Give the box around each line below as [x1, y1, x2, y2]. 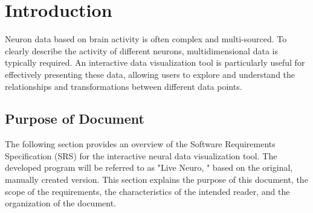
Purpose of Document [5, 109, 144, 128]
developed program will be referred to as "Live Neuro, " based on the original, [5, 161, 293, 174]
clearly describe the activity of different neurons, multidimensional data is [5, 44, 278, 57]
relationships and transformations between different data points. [5, 80, 242, 92]
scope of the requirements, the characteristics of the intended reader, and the [5, 185, 290, 197]
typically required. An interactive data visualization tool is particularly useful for [5, 56, 305, 69]
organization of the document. [5, 197, 117, 209]
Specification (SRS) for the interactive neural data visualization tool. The [5, 149, 277, 162]
